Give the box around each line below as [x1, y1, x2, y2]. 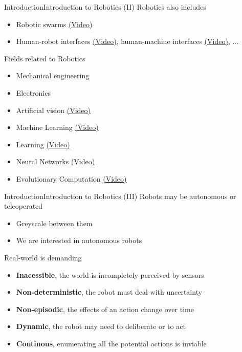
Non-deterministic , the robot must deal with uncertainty [16, 287, 203, 297]
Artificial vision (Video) [16, 104, 91, 115]
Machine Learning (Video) [16, 122, 99, 133]
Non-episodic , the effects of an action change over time [16, 303, 194, 314]
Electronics [16, 87, 51, 98]
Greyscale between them [16, 217, 93, 228]
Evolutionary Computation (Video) [16, 173, 127, 184]
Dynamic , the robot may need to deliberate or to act [16, 321, 186, 332]
